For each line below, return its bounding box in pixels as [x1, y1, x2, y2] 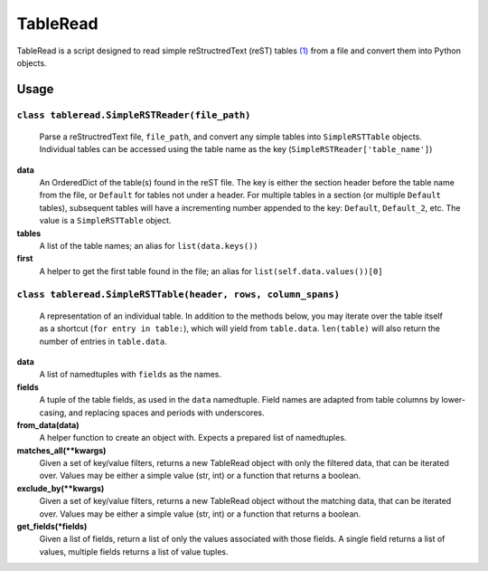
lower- [441, 395, 465, 405]
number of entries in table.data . [39, 336, 167, 347]
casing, [39, 407, 67, 418]
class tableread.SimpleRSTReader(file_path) [16, 109, 251, 121]
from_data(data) [16, 419, 80, 430]
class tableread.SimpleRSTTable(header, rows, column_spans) [16, 288, 341, 300]
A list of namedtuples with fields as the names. [39, 369, 221, 380]
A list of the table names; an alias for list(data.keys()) [39, 241, 259, 252]
